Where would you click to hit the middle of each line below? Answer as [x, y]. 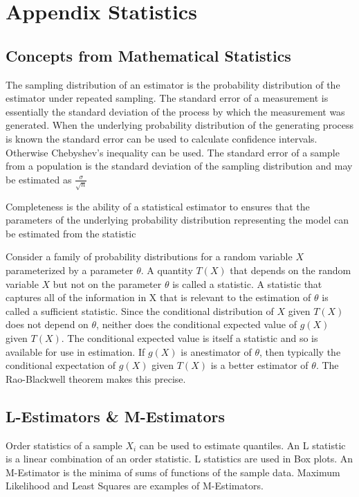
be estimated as [39, 179]
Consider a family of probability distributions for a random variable [149, 256]
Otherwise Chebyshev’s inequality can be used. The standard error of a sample [173, 152]
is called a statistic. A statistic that [247, 283]
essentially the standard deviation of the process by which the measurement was [175, 111]
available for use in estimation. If [75, 351]
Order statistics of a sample [64, 445]
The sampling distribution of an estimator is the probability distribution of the [173, 84]
